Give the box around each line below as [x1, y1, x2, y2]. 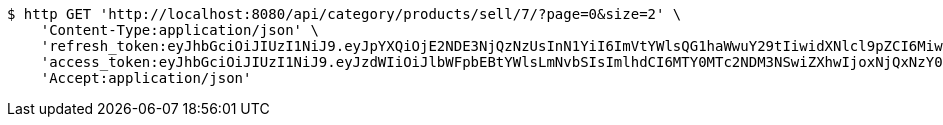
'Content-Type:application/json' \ [40, 22, 319, 38]
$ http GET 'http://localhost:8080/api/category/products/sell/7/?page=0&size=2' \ [7, 6, 682, 22]
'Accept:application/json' [40, 70, 252, 86]
